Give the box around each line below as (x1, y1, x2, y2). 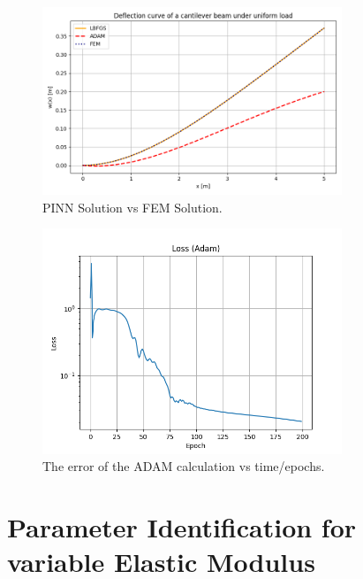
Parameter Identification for (7, 508, 357, 544)
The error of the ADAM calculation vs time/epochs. (42, 457, 325, 475)
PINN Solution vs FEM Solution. (42, 197, 223, 216)
